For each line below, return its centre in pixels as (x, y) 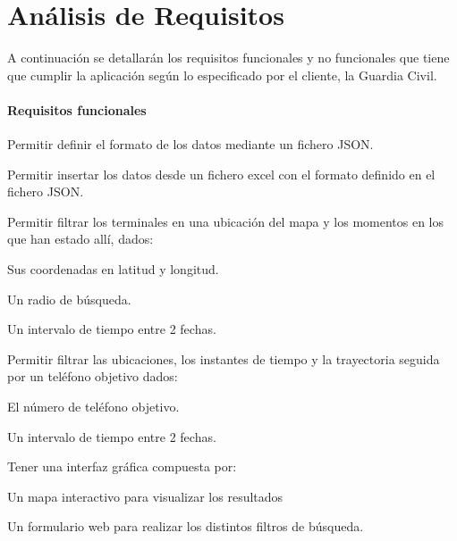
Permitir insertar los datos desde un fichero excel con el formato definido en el (221, 174)
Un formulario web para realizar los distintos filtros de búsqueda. (186, 526)
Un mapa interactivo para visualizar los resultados (145, 496)
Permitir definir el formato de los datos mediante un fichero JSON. (190, 144)
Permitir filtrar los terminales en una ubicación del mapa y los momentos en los (226, 221)
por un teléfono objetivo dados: (93, 376)
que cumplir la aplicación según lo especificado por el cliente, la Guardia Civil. (222, 75)
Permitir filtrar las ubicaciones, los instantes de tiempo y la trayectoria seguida (224, 358)
